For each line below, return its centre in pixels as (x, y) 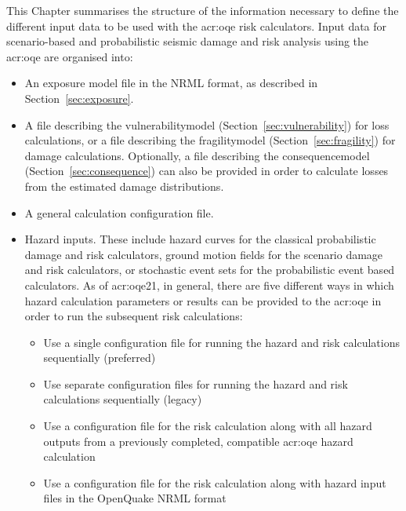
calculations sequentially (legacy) (123, 399)
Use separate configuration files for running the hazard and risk (196, 383)
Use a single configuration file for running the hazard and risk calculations (221, 342)
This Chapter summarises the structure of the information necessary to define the (203, 10)
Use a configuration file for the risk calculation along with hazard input (215, 482)
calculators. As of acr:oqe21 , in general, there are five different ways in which (209, 285)
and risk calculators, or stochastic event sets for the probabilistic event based (210, 270)
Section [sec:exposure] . (79, 98)
